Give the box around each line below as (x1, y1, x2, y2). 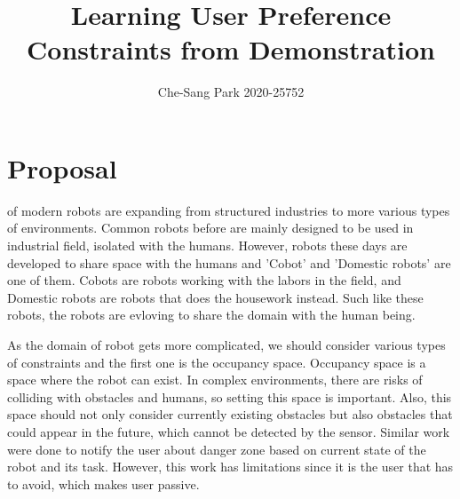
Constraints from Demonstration (27, 31, 435, 67)
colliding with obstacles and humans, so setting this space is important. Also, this (7, 387, 452, 406)
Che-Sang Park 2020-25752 (157, 83, 305, 101)
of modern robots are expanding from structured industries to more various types (7, 201, 450, 219)
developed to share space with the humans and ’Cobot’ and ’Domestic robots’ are (7, 253, 451, 272)
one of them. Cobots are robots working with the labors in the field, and (7, 271, 401, 289)
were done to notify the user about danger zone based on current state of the (7, 440, 426, 458)
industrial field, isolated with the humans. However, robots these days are (7, 236, 408, 255)
